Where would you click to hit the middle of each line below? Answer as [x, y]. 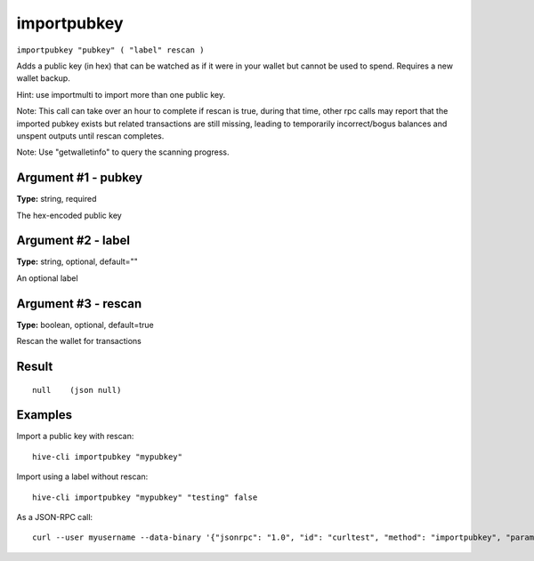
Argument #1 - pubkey [79, 178]
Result [35, 366]
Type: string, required [57, 199]
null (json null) [77, 390]
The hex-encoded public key [69, 215]
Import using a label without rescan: [82, 477]
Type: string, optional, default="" [77, 261]
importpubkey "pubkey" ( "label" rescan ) [110, 50]
